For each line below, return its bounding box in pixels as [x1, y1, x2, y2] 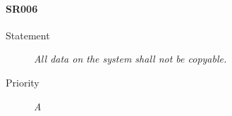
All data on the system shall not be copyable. [34, 51, 227, 66]
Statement [6, 27, 50, 42]
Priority [6, 75, 39, 89]
